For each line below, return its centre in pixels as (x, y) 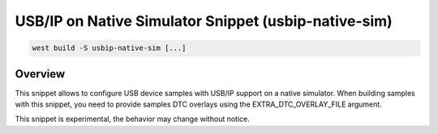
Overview (40, 74)
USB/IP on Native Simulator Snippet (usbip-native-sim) (204, 21)
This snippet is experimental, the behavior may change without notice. (133, 119)
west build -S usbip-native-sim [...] (109, 48)
